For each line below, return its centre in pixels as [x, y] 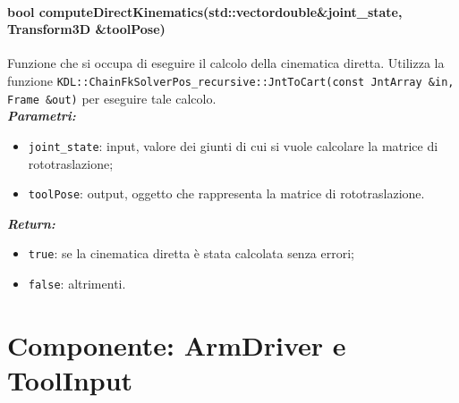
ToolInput [70, 380]
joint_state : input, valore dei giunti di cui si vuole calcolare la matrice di [233, 145]
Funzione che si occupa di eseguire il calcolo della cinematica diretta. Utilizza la [226, 63]
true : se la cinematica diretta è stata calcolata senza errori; [191, 253]
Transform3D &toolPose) [86, 29]
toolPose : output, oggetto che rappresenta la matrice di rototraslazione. [226, 193]
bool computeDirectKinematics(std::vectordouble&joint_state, [205, 11]
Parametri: [42, 116]
